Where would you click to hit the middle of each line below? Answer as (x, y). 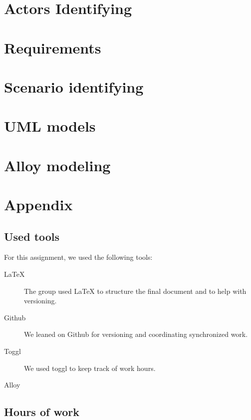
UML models (50, 126)
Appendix (38, 204)
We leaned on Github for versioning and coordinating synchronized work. (136, 334)
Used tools (32, 236)
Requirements (53, 47)
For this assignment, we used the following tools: (78, 257)
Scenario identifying (74, 86)
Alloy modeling (57, 165)
